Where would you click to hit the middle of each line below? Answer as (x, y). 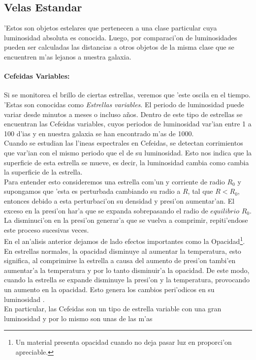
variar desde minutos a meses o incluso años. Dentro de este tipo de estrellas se (123, 114)
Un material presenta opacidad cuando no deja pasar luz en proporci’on (124, 342)
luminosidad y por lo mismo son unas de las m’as (78, 318)
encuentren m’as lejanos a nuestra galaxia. (68, 56)
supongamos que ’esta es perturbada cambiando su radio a (92, 191)
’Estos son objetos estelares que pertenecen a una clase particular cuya (111, 28)
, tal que (200, 191)
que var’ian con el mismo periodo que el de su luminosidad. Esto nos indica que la (128, 152)
